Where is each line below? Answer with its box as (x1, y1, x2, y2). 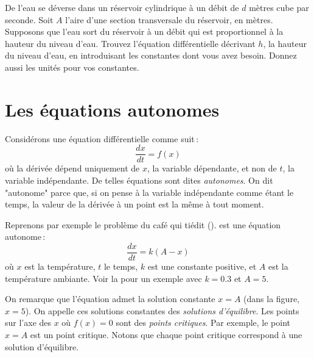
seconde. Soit (5, 13, 54, 26)
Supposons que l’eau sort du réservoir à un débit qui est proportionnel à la (5, 25, 284, 38)
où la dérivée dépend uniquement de (5, 162, 140, 175)
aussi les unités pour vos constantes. (5, 60, 139, 73)
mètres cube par (249, 1, 309, 13)
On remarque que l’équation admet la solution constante (5, 292, 215, 305)
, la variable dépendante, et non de (147, 162, 277, 175)
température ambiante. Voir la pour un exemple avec (5, 272, 202, 284)
